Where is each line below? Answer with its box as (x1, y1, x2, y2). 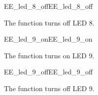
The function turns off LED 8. (4, 17, 95, 27)
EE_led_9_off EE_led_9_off (4, 67, 93, 77)
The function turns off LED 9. (4, 83, 95, 93)
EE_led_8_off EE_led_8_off (4, 1, 93, 11)
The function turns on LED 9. (4, 50, 95, 60)
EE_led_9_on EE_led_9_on (4, 34, 93, 44)
